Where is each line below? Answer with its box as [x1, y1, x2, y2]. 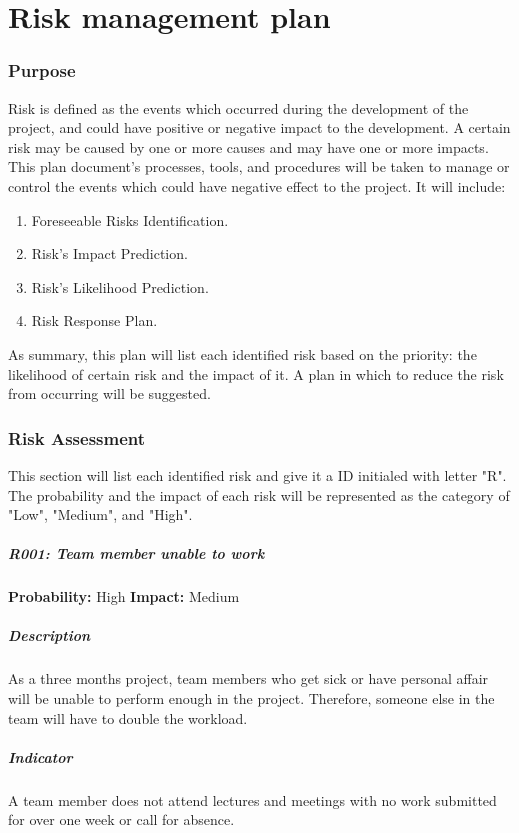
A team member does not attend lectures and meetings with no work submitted [8, 789, 497, 810]
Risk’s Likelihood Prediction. [31, 276, 209, 297]
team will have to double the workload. [8, 707, 248, 728]
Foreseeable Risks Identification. [31, 209, 229, 230]
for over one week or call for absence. [8, 809, 235, 830]
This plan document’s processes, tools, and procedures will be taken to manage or [8, 156, 510, 177]
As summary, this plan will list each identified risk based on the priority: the [8, 343, 477, 364]
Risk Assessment [8, 425, 146, 450]
